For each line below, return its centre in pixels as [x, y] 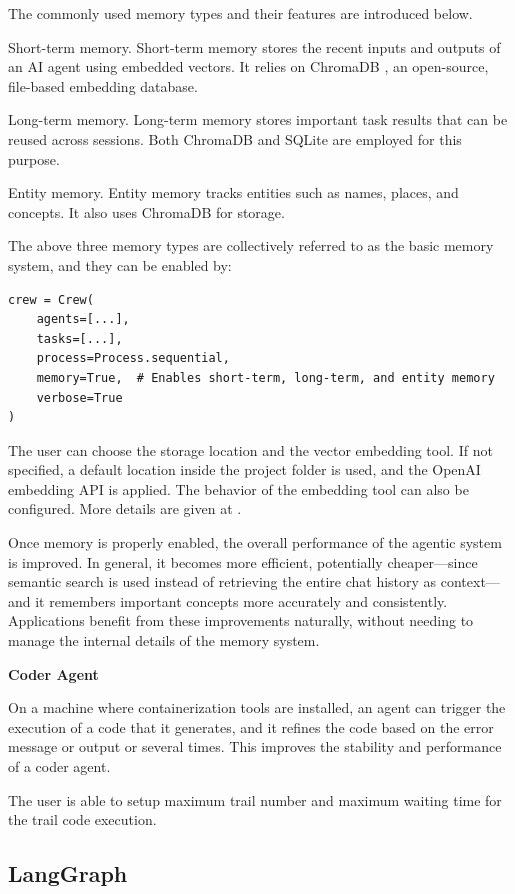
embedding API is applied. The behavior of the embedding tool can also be [238, 488]
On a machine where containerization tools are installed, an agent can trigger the [257, 707]
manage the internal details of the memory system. [164, 640]
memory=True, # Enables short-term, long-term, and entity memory [265, 377]
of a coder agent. [59, 766]
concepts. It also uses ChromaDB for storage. [146, 211]
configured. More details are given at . [125, 508]
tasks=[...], [79, 338]
